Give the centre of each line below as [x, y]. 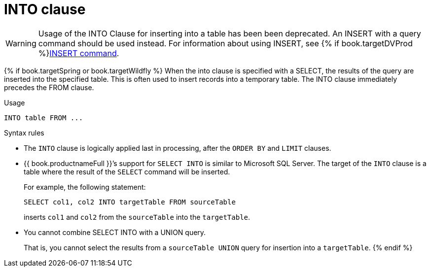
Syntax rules [24, 133]
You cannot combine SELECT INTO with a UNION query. [115, 232]
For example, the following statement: [85, 187]
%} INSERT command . [79, 53]
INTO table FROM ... [44, 118]
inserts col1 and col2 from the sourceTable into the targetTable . [137, 217]
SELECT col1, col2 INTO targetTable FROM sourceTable [130, 202]
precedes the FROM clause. [49, 87]
